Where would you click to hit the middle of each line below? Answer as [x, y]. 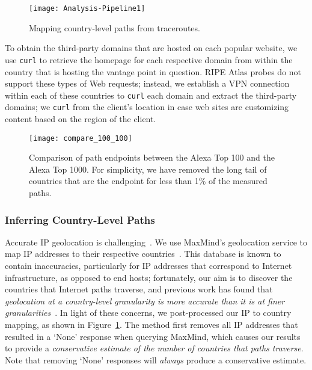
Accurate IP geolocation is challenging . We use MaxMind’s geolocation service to [156, 242]
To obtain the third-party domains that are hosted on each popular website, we [151, 48]
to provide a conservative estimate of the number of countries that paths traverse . [154, 348]
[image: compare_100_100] [81, 138]
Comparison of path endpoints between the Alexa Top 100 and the [152, 157]
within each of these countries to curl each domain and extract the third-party [151, 95]
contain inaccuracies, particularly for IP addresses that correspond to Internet [148, 266]
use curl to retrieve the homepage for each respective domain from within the [149, 59]
